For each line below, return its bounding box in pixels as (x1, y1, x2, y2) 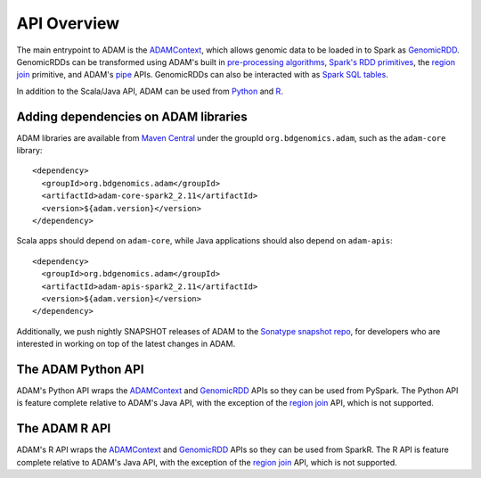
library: (16, 145, 43, 156)
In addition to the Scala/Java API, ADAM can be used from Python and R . (16, 86, 284, 96)
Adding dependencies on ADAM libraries (16, 109, 249, 124)
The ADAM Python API (16, 361, 144, 376)
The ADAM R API (16, 421, 111, 436)
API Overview (16, 13, 120, 33)
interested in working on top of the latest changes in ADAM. (16, 339, 236, 350)
